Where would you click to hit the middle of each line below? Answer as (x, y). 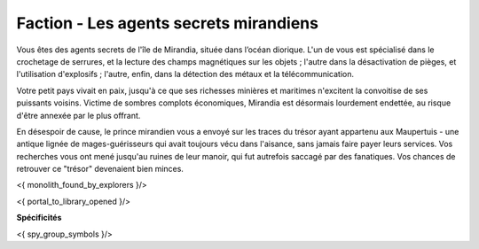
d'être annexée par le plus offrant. (79, 115)
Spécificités (39, 218)
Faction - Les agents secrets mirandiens (168, 23)
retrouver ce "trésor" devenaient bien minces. (100, 169)
